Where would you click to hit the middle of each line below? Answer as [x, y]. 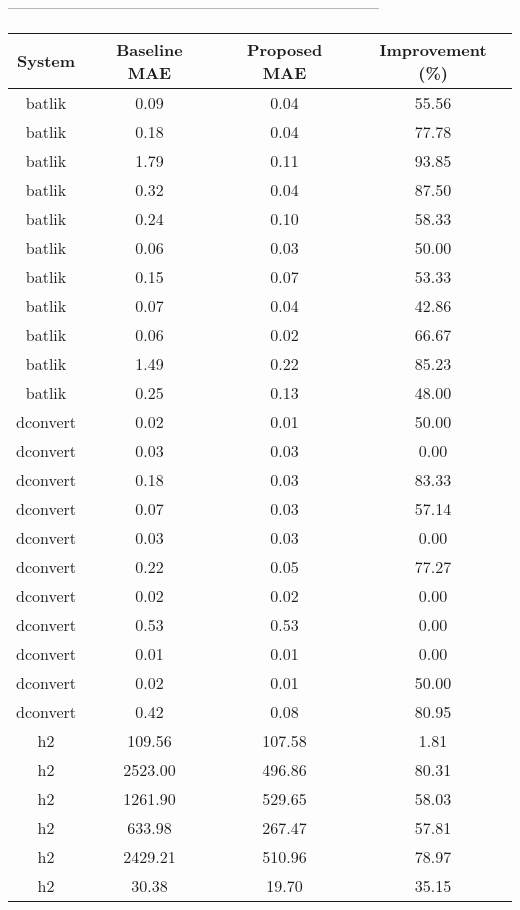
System [46, 61]
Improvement [433, 49]
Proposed [284, 49]
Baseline [149, 49]
